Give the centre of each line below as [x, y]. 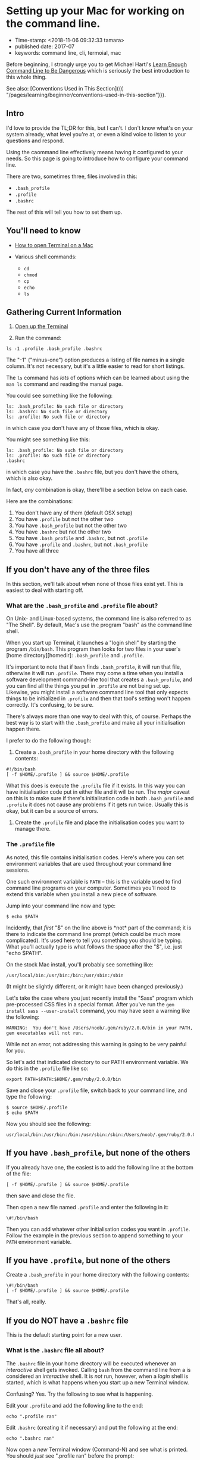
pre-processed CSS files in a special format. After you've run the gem [90, 1004]
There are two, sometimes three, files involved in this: [72, 176]
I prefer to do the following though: [49, 741]
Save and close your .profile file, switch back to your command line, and [97, 1090]
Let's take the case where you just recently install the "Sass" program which [100, 998]
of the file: [19, 1174]
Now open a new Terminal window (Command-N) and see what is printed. [97, 1449]
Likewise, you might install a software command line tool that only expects [97, 692]
